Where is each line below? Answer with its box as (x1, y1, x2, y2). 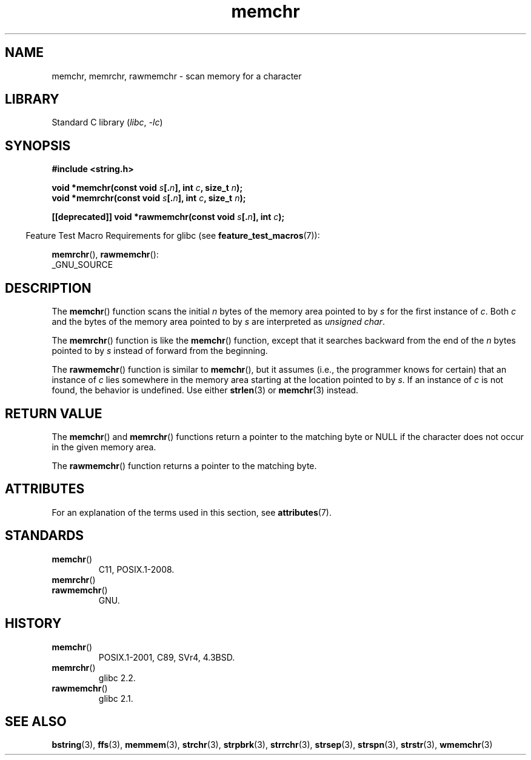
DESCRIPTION (5, 280, 92, 296)
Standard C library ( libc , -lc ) (52, 117, 163, 128)
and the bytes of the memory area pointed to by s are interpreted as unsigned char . (52, 316, 385, 327)
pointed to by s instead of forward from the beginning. (52, 345, 268, 356)
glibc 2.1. (98, 693, 133, 704)
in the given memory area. (52, 441, 156, 452)
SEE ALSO (5, 713, 67, 729)
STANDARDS (5, 528, 84, 544)
